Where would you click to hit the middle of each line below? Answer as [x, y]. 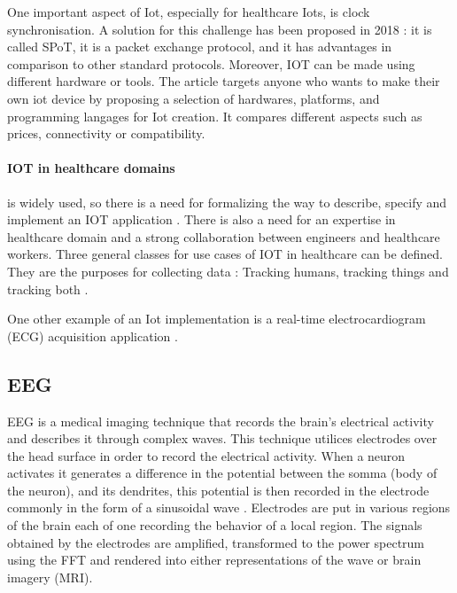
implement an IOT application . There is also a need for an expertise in [201, 219]
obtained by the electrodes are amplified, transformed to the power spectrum [216, 542]
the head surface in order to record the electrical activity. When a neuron [206, 455]
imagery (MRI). [50, 577]
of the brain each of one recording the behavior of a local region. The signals [215, 525]
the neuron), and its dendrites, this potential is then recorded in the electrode [218, 490]
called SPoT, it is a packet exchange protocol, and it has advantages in [200, 47]
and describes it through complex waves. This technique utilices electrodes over [222, 438]
